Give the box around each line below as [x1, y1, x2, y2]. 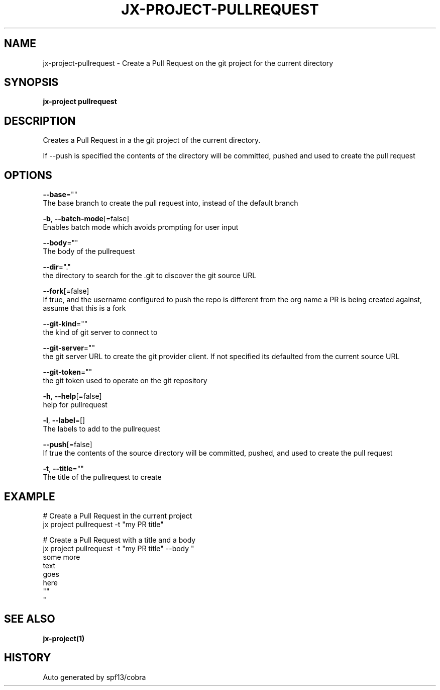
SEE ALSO [4, 613, 55, 626]
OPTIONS [4, 168, 52, 182]
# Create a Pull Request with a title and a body [43, 535, 196, 544]
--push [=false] [43, 440, 92, 449]
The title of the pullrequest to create [43, 473, 162, 482]
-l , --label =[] [43, 416, 85, 425]
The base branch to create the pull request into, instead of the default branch [43, 199, 298, 208]
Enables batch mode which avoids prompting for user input [43, 223, 239, 232]
